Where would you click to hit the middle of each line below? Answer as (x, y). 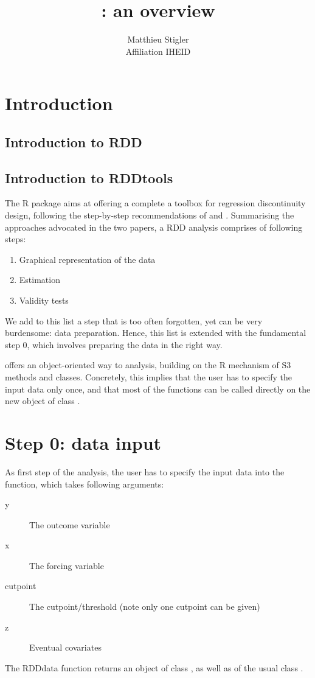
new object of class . (43, 401)
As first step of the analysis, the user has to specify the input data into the (145, 471)
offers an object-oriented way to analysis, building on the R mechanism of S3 (148, 365)
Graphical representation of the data (87, 259)
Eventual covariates (65, 647)
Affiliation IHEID (158, 51)
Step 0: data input (83, 442)
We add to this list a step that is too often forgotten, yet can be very (134, 320)
